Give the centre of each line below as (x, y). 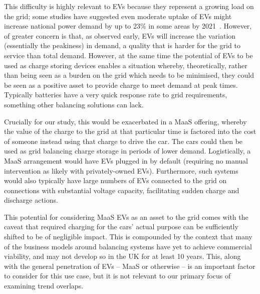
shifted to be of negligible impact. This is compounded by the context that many (128, 237)
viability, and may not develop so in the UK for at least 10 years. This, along (122, 256)
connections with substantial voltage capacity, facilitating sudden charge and (122, 190)
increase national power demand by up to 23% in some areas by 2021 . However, (128, 26)
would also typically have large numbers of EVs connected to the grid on (115, 180)
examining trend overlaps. (44, 286)
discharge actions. (31, 200)
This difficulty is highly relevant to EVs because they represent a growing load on (129, 6)
